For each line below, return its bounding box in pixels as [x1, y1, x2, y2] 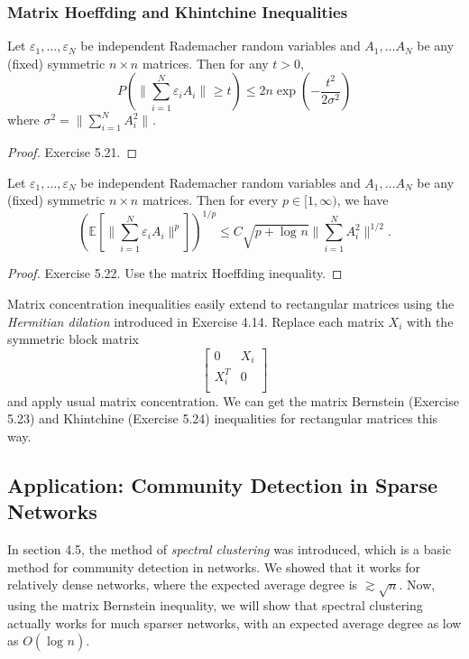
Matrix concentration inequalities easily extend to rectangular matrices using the [7, 294, 455, 313]
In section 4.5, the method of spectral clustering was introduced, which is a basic [7, 540, 452, 559]
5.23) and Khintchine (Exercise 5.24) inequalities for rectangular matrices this [7, 409, 438, 428]
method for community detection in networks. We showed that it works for [7, 557, 421, 576]
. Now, [399, 575, 436, 594]
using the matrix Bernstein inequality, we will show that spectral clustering [7, 595, 423, 614]
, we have [336, 190, 389, 209]
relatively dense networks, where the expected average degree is [7, 575, 358, 594]
